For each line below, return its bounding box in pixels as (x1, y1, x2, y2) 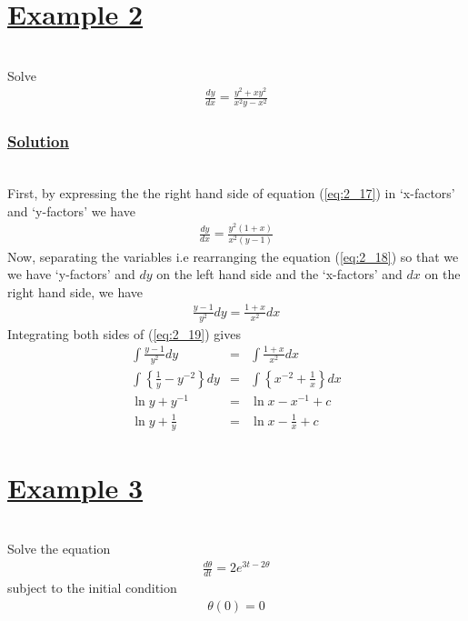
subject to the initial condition (7, 578, 177, 597)
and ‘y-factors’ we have (7, 201, 135, 220)
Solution (7, 130, 69, 153)
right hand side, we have (7, 282, 144, 301)
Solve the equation (7, 539, 111, 558)
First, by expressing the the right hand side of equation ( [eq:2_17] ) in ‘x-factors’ (7, 184, 455, 203)
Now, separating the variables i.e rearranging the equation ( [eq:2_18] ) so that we (7, 246, 459, 265)
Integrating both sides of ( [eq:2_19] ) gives (7, 324, 241, 343)
